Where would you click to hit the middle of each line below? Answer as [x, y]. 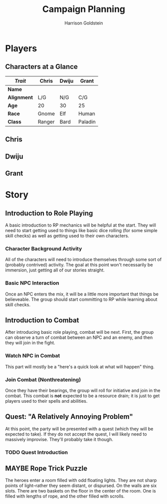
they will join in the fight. [30, 343]
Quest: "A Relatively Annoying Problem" [69, 417]
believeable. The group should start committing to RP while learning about [81, 299]
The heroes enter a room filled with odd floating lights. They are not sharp [81, 481]
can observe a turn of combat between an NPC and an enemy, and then [79, 337]
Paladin [87, 122]
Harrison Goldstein [84, 23]
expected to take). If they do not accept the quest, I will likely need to [76, 434]
